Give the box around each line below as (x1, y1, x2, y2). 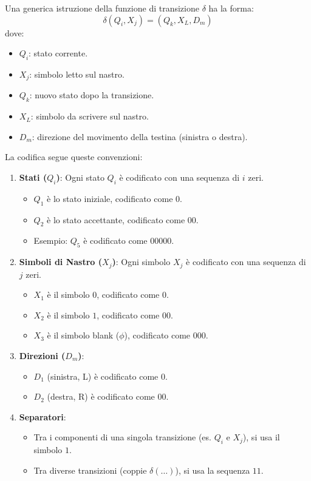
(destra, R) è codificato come (47, 390, 155, 403)
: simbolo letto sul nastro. (29, 67, 125, 80)
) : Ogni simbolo (112, 255, 171, 268)
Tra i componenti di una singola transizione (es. (33, 431, 211, 443)
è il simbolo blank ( (47, 329, 120, 341)
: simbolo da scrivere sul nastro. (30, 110, 149, 123)
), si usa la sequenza (175, 463, 250, 476)
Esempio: (33, 234, 68, 247)
